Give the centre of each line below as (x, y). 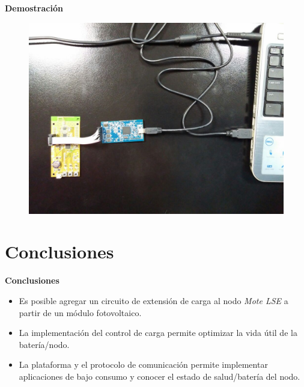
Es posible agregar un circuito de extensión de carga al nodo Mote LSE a (154, 300)
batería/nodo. (44, 344)
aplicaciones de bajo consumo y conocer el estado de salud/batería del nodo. (160, 376)
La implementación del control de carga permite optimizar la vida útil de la (158, 333)
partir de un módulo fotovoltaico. (80, 312)
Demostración (34, 8)
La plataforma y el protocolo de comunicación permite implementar (143, 364)
